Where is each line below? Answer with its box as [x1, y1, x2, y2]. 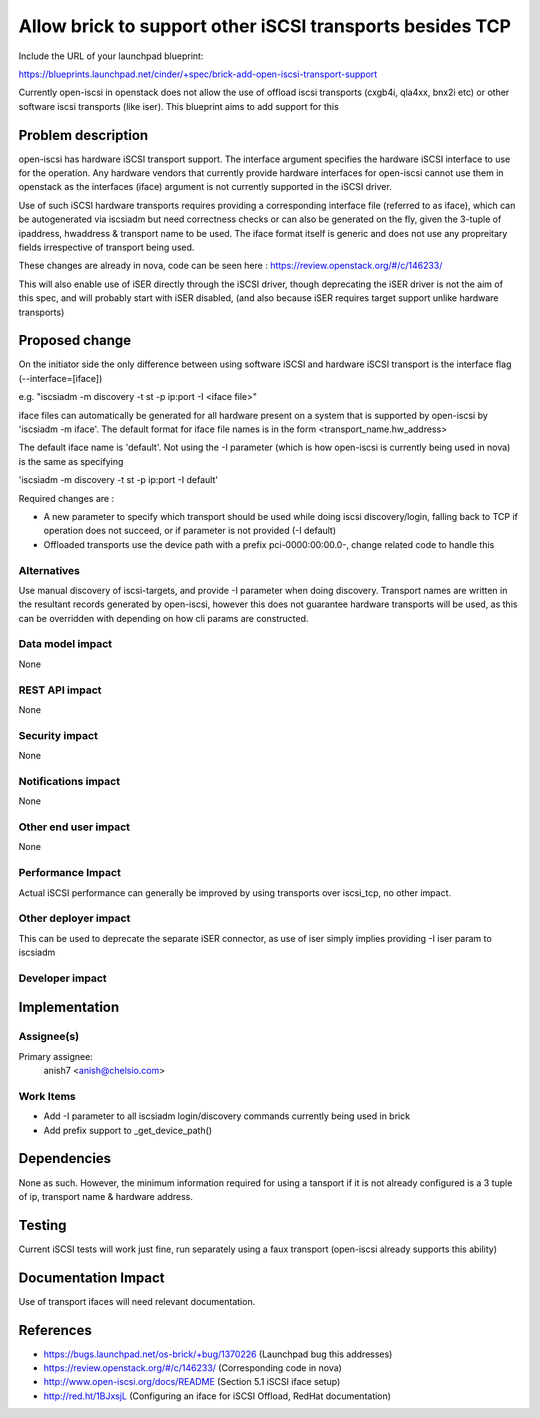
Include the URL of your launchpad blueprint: [18, 50, 204, 62]
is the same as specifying [18, 455, 124, 467]
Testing [18, 1216, 67, 1234]
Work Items [18, 1089, 76, 1103]
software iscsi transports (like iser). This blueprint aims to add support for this [18, 100, 339, 112]
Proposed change [18, 332, 132, 349]
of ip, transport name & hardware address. [18, 1190, 194, 1202]
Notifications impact [18, 774, 120, 788]
